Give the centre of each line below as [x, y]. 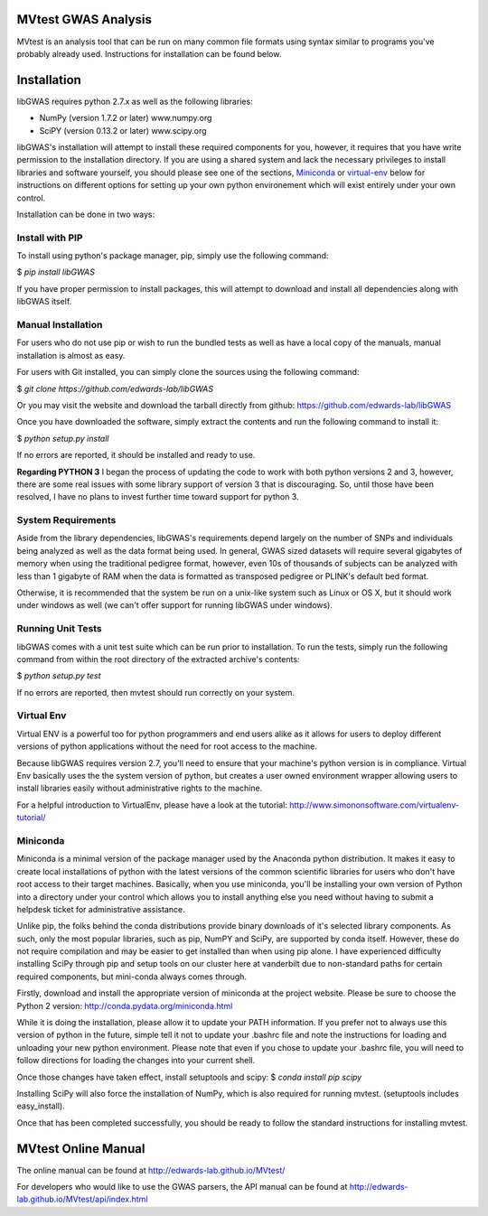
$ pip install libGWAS [56, 272]
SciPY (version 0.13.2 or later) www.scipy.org [123, 130]
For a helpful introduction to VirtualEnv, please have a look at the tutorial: [152, 805]
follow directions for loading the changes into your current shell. [136, 1061]
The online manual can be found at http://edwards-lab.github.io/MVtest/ [151, 1170]
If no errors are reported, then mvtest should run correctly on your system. [156, 692]
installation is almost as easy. [71, 355]
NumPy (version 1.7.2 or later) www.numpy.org [126, 118]
